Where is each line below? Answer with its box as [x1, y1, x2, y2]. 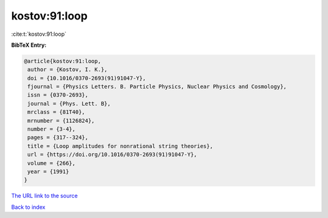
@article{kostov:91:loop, [24, 58, 101, 64]
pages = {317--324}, [27, 134, 89, 141]
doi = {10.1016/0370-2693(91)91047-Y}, [27, 75, 146, 81]
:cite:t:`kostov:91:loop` [11, 30, 67, 38]
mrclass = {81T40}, [27, 109, 85, 115]
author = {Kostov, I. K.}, [27, 66, 108, 73]
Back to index [11, 203, 46, 211]
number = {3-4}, [27, 126, 76, 133]
